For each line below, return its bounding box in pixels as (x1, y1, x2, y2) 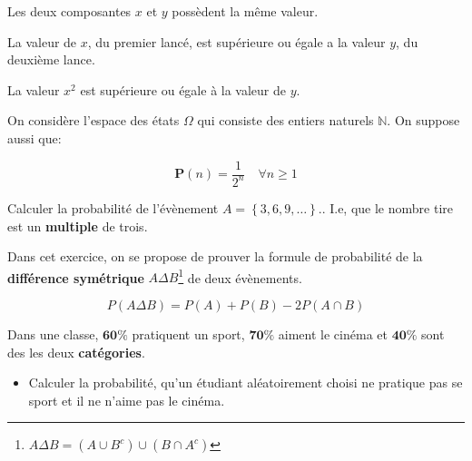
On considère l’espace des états (7, 111, 180, 130)
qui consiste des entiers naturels (197, 111, 374, 130)
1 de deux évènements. (178, 265, 302, 287)
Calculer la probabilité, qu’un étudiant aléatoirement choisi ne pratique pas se (28, 373, 463, 392)
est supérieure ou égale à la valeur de (80, 80, 287, 99)
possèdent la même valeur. (172, 2, 319, 20)
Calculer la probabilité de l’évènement (7, 198, 219, 217)
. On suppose (387, 111, 460, 130)
